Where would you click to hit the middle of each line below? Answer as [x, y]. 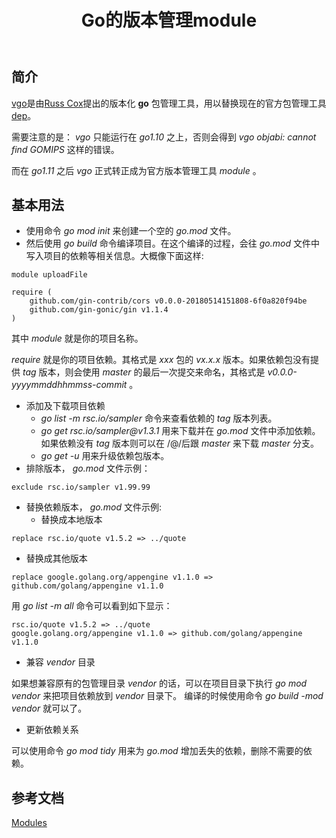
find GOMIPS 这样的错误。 [65, 149]
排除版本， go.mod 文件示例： [88, 468]
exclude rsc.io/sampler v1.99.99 [81, 487]
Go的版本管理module [169, 20]
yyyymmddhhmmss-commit [69, 385]
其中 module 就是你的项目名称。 [77, 338]
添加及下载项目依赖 [65, 406]
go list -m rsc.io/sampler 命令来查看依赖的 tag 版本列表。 [159, 418]
